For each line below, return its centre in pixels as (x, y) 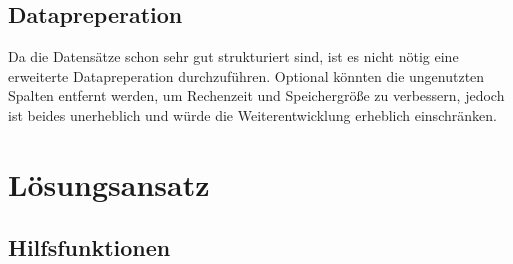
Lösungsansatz (109, 183)
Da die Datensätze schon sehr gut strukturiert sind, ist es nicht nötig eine (233, 56)
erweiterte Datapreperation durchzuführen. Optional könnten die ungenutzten (246, 75)
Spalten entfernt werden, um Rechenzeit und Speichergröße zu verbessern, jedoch (256, 95)
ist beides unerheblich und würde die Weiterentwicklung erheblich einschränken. (252, 114)
